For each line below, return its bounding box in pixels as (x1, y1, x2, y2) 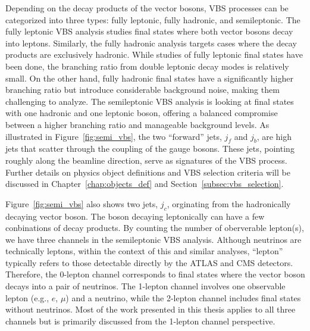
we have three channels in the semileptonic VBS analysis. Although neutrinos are (5, 233, 302, 245)
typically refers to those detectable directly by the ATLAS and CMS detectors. (5, 256, 293, 268)
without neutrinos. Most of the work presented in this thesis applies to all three (5, 303, 296, 316)
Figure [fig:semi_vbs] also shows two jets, (5, 197, 158, 210)
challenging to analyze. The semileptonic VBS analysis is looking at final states (5, 95, 294, 107)
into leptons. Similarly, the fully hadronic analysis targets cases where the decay (5, 36, 297, 49)
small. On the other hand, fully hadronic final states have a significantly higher (5, 71, 293, 84)
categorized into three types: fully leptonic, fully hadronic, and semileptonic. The (5, 13, 300, 26)
